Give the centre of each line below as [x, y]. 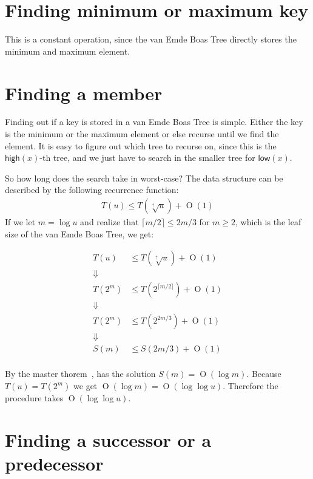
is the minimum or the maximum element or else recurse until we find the [142, 134]
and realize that [109, 222]
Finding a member [84, 93]
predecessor [54, 464]
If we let [20, 222]
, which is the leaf [268, 222]
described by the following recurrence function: [92, 190]
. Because [264, 374]
